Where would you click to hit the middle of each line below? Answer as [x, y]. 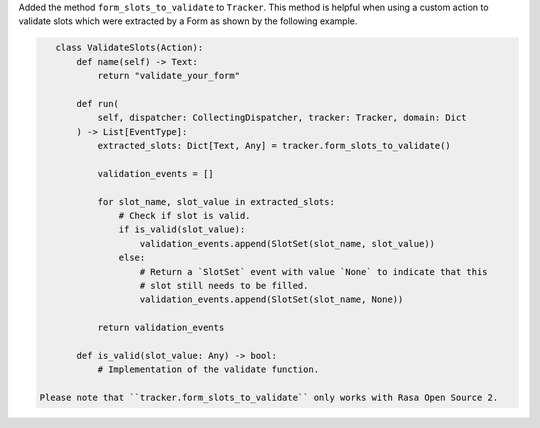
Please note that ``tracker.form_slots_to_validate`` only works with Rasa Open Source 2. [269, 398]
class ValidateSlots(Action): [129, 48]
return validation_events [161, 328]
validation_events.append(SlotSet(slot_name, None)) [271, 299]
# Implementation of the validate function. [208, 369]
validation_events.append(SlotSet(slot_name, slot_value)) [287, 243]
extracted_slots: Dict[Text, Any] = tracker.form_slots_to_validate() [274, 146]
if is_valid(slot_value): [182, 229]
